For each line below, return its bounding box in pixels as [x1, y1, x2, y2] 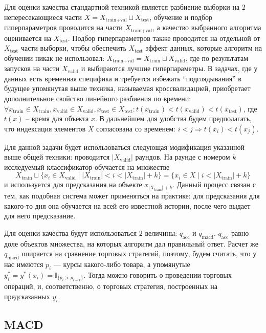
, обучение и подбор [149, 11, 213, 22]
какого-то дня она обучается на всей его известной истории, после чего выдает [4, 200, 251, 211]
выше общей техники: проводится [4, 151, 110, 162]
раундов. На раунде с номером [135, 151, 230, 162]
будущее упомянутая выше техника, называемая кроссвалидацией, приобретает [4, 83, 251, 94]
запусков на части [4, 63, 60, 74]
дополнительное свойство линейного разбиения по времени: [4, 93, 191, 103]
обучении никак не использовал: [4, 52, 105, 63]
